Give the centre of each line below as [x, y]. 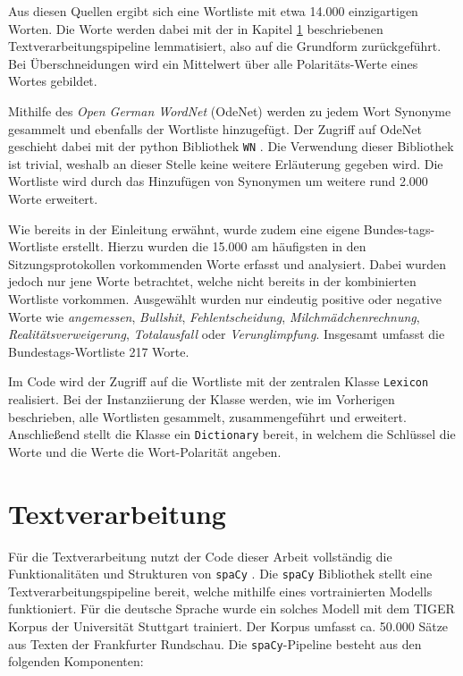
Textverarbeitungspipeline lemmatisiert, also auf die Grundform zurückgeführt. [225, 46]
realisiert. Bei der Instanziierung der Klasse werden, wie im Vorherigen [202, 399]
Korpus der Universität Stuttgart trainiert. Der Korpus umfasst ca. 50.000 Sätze [228, 626]
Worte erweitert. [53, 199]
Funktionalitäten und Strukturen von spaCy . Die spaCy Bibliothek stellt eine [220, 574]
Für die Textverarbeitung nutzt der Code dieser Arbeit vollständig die [200, 556]
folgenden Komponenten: [76, 661]
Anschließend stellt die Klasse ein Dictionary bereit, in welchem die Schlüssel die [232, 434]
